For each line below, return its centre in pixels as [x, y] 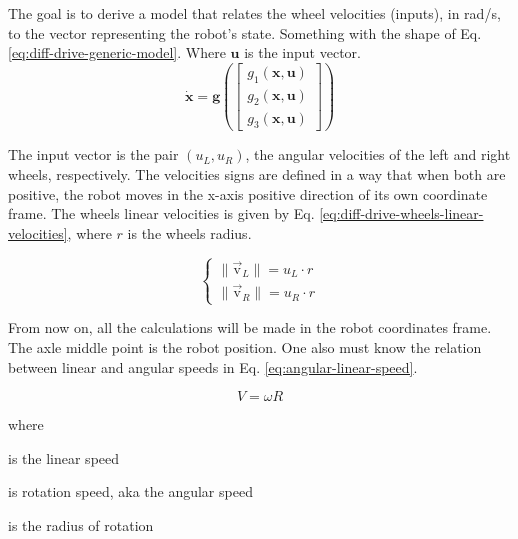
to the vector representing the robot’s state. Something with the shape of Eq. [245, 32]
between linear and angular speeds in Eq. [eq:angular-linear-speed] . [213, 366]
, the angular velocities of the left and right [378, 154]
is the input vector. [302, 52]
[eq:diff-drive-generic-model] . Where [117, 52]
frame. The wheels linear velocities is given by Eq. [161, 213]
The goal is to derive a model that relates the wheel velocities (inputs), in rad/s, [254, 13]
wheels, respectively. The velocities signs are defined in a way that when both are [257, 173]
